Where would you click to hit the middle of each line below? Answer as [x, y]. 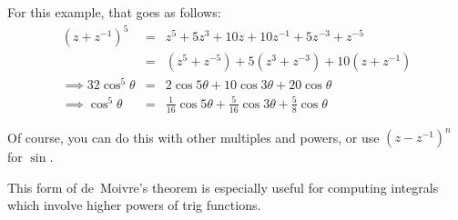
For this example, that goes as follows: [114, 12]
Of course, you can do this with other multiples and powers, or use [193, 137]
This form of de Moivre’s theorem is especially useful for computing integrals [223, 187]
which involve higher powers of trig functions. [134, 205]
